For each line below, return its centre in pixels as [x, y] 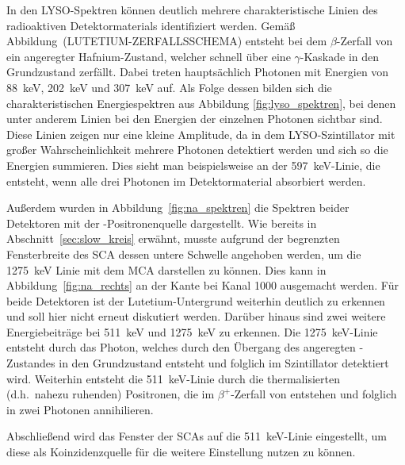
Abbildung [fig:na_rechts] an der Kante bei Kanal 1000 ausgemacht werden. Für [202, 285]
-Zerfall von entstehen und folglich [314, 394]
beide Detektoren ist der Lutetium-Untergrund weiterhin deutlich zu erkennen [196, 300]
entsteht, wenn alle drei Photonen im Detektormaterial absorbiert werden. [186, 181]
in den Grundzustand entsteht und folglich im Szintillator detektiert [224, 363]
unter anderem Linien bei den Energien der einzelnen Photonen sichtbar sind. [195, 119]
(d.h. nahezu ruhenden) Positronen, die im [111, 394]
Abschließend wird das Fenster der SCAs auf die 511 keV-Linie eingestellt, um [197, 436]
